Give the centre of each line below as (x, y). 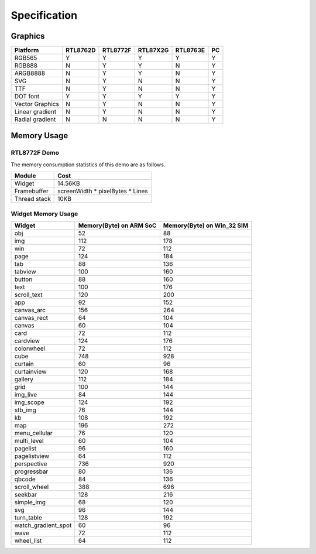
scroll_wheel (32, 487)
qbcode (25, 479)
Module (25, 176)
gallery (24, 379)
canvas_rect (31, 317)
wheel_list (28, 541)
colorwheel (30, 348)
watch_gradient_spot (43, 525)
